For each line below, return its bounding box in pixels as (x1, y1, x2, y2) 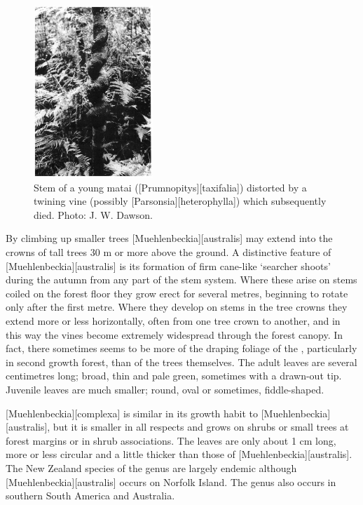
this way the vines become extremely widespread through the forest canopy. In (6, 327, 343, 342)
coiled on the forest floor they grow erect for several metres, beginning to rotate (6, 285, 348, 300)
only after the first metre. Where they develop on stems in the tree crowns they (6, 299, 348, 314)
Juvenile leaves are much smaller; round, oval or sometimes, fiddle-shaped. (6, 382, 324, 396)
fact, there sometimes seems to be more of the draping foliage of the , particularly (6, 341, 357, 356)
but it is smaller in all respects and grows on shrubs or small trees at (53, 419, 349, 434)
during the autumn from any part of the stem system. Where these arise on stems (6, 272, 357, 287)
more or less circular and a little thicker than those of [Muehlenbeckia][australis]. (6, 447, 352, 462)
